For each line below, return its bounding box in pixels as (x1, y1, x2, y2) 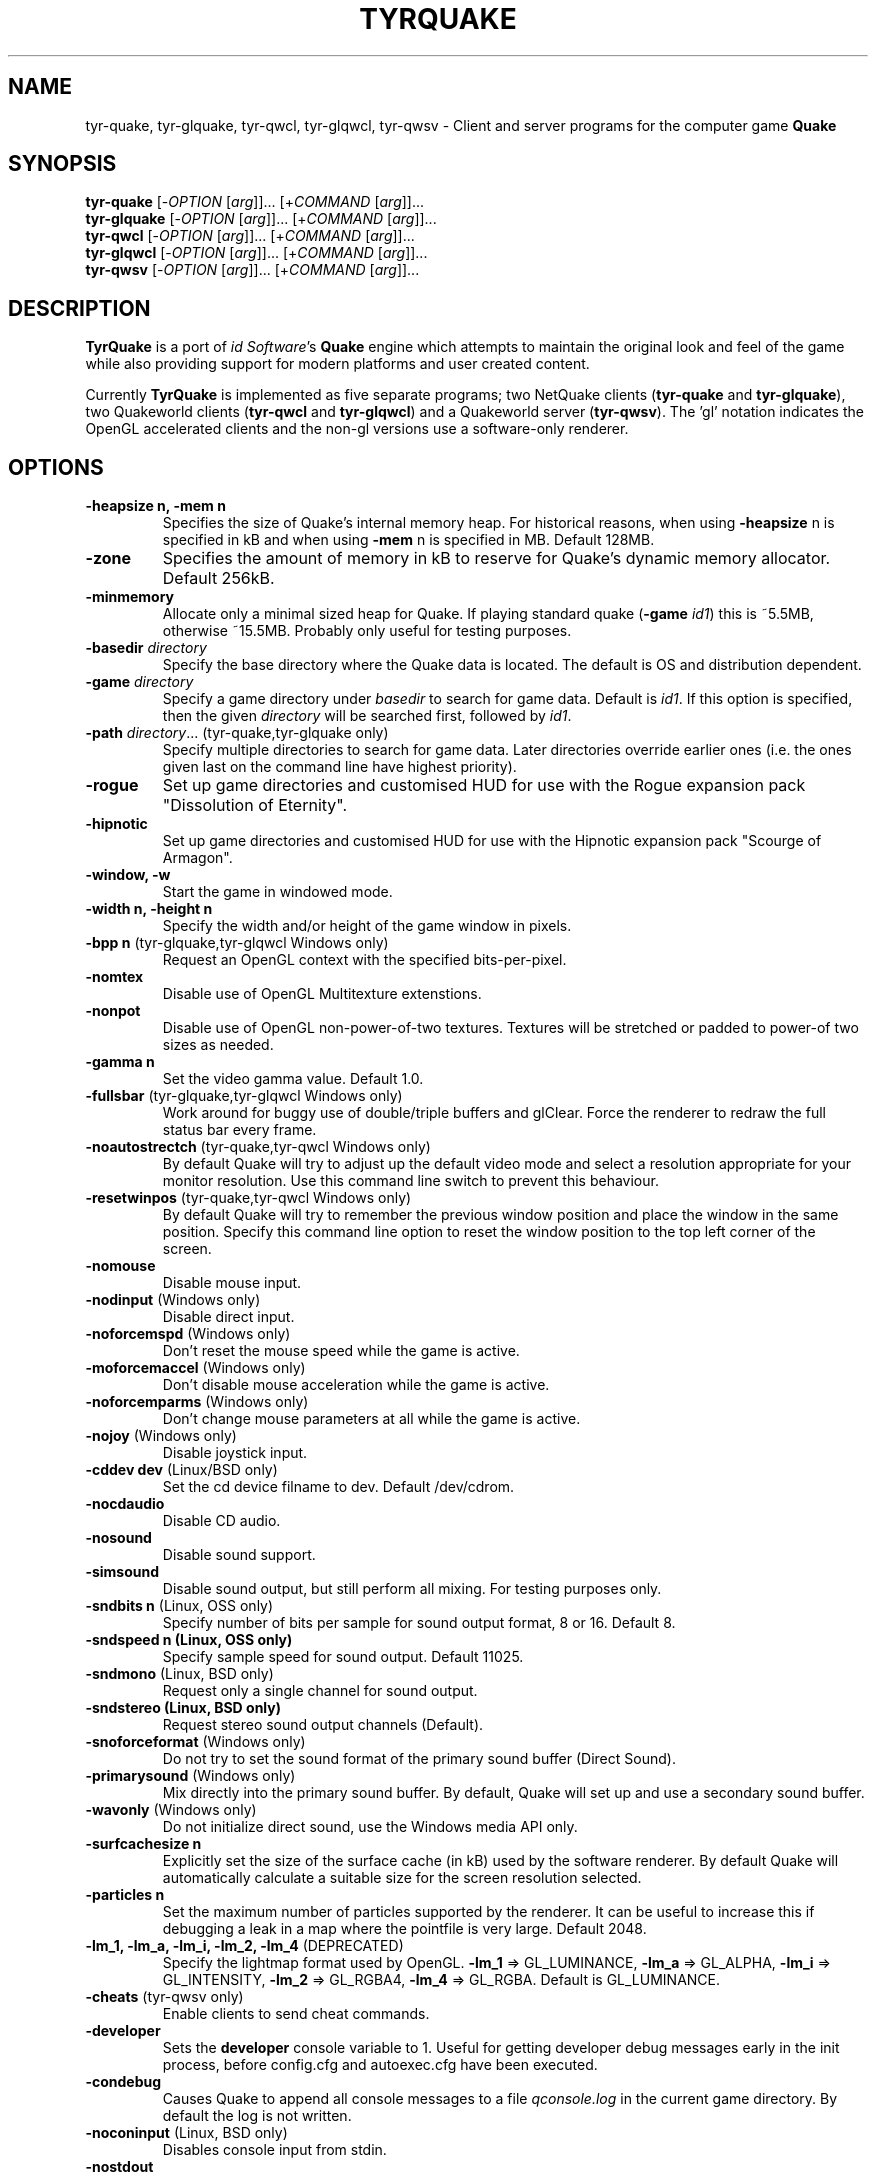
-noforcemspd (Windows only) (85, 1325, 291, 1343)
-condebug (85, 2073, 162, 2091)
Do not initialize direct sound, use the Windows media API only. (162, 1818, 578, 1836)
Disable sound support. (162, 1546, 316, 1564)
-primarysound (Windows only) (85, 1767, 296, 1785)
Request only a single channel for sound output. (162, 1682, 478, 1700)
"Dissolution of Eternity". (162, 795, 348, 816)
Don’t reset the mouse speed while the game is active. (162, 1342, 520, 1360)
